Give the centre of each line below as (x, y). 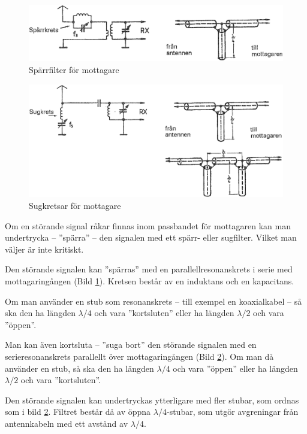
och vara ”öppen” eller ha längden (235, 368)
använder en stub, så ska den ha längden (79, 368)
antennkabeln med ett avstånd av (67, 423)
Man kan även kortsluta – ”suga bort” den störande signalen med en (131, 345)
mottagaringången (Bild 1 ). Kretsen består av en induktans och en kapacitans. (150, 280)
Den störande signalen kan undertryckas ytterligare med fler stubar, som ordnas (152, 400)
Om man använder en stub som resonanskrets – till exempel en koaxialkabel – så (153, 301)
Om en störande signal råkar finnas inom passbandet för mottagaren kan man (148, 225)
